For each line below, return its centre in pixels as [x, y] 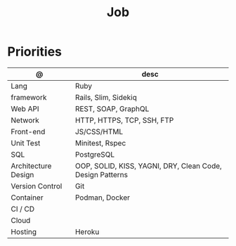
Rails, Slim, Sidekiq [106, 97]
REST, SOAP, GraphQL [112, 108]
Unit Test [26, 143]
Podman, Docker [103, 198]
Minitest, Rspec [100, 143]
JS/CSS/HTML [99, 131]
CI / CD [23, 209]
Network [25, 120]
